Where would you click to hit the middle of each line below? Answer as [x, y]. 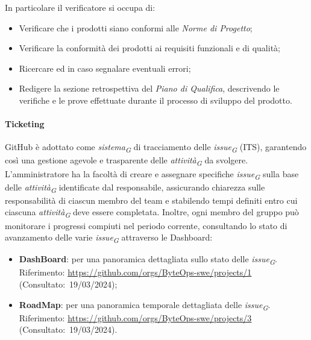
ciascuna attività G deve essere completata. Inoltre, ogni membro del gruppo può [152, 213]
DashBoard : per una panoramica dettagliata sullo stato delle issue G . [148, 260]
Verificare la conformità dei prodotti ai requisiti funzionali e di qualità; [149, 48]
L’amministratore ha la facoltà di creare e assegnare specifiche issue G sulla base [152, 174]
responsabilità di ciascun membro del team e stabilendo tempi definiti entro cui [151, 200]
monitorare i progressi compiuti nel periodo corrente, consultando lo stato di [146, 225]
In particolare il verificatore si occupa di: [80, 7]
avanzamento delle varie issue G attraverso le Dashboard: [109, 238]
